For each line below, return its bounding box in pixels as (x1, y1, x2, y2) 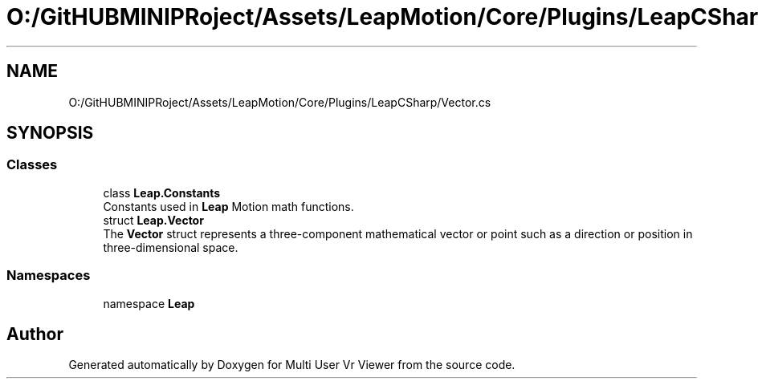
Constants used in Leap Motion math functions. (103, 199, 354, 213)
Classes (6, 156, 58, 173)
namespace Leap (103, 296, 195, 310)
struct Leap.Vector (103, 213, 204, 227)
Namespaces (6, 267, 91, 284)
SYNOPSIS (6, 123, 94, 144)
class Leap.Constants (103, 185, 221, 200)
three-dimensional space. (103, 240, 238, 254)
